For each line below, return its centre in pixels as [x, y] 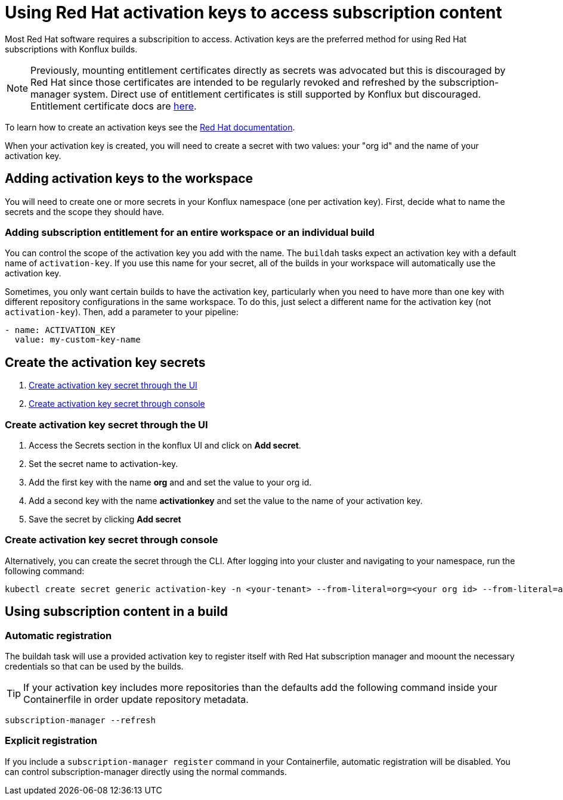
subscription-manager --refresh [80, 720]
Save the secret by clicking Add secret [105, 519]
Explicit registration [51, 741]
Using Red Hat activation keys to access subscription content [253, 13]
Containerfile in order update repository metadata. [136, 699]
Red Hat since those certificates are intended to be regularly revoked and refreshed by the [233, 82]
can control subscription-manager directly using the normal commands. [146, 771]
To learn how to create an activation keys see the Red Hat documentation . [150, 127]
